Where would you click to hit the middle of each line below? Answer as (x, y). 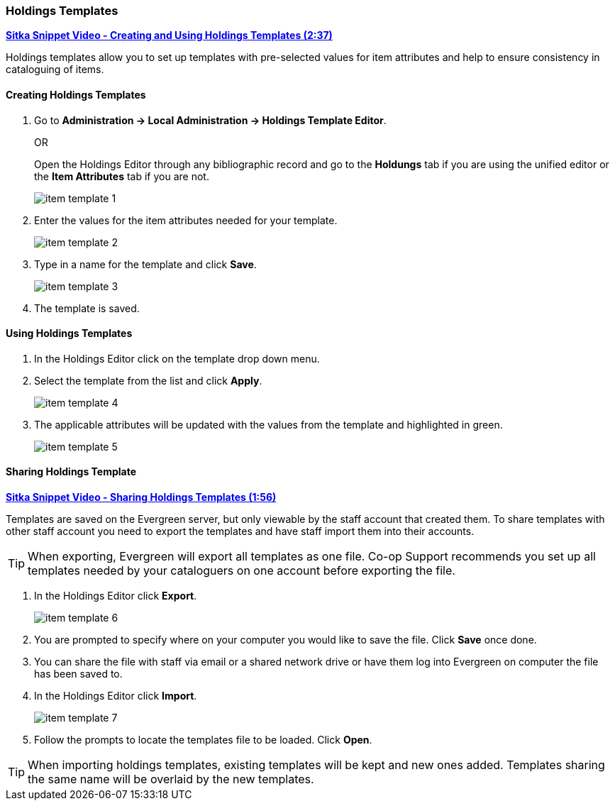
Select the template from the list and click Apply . (148, 380)
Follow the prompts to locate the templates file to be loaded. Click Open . (203, 740)
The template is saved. (87, 308)
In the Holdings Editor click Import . (116, 696)
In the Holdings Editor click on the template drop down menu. (177, 358)
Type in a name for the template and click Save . (145, 264)
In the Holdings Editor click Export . (116, 596)
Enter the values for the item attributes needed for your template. (186, 220)
